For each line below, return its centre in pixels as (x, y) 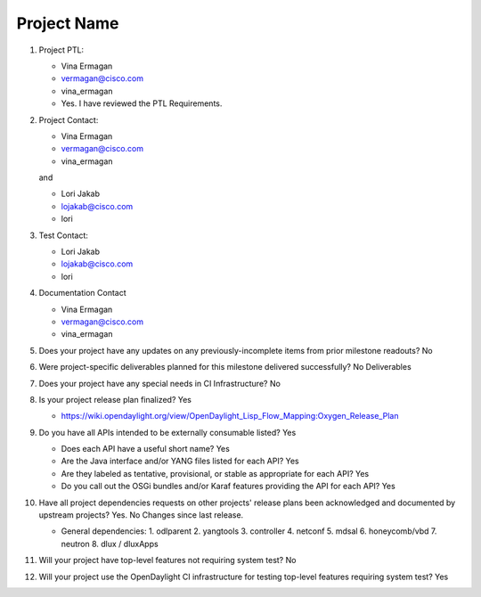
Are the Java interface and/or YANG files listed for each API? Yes (180, 461)
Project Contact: (69, 119)
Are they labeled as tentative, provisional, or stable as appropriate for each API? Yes (215, 473)
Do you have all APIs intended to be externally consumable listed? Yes (167, 432)
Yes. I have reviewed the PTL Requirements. (142, 103)
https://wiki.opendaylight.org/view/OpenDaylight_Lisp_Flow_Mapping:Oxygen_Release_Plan (230, 416)
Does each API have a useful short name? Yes (146, 449)
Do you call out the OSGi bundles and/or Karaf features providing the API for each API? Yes (228, 487)
